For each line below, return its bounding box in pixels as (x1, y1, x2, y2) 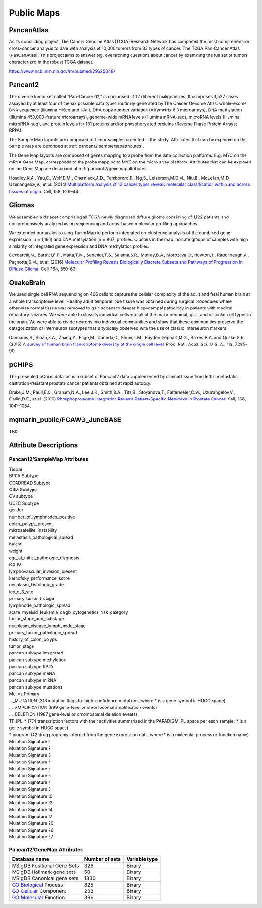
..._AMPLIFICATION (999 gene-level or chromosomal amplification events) (9, 705, 157, 710)
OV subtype (9, 493, 33, 499)
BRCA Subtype (9, 473, 39, 479)
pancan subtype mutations (9, 684, 63, 690)
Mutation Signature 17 (9, 813, 53, 819)
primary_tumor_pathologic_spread (9, 630, 77, 636)
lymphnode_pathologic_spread (9, 602, 71, 608)
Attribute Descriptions (9, 441, 78, 450)
